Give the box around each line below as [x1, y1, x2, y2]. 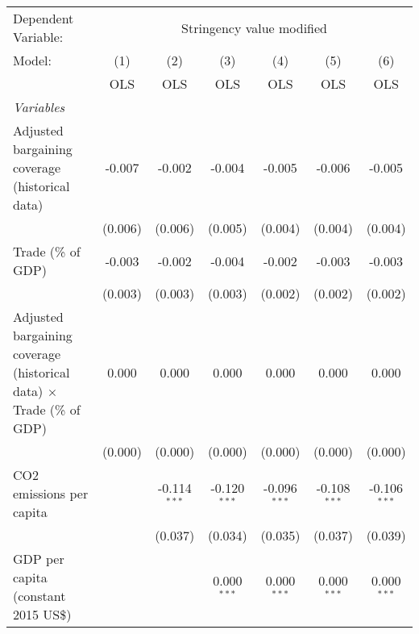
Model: [13, 51, 52, 69]
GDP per [13, 549, 64, 568]
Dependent [13, 9, 74, 27]
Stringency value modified [181, 18, 328, 37]
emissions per [13, 484, 89, 503]
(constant [13, 586, 66, 605]
